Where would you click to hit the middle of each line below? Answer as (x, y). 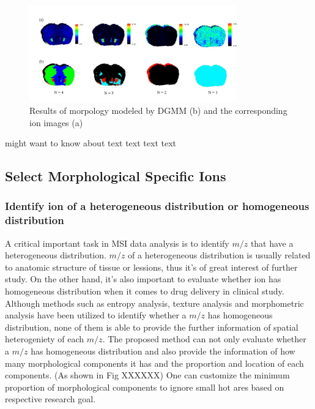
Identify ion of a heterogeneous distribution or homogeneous (157, 206)
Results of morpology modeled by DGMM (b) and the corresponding (158, 110)
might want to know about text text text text (91, 143)
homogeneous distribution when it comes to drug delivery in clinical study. (145, 291)
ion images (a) (56, 122)
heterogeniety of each (45, 339)
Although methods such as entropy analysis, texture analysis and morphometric (154, 303)
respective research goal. (50, 399)
